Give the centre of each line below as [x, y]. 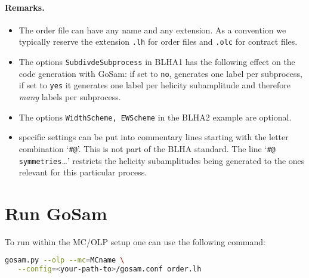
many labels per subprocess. [70, 97]
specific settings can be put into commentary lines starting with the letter [154, 137]
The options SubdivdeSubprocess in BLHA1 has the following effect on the [157, 62]
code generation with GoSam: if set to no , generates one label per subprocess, [160, 73]
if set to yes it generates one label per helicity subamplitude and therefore [154, 85]
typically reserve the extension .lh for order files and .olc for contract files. [158, 41]
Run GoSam [56, 213]
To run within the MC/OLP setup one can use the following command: [135, 241]
